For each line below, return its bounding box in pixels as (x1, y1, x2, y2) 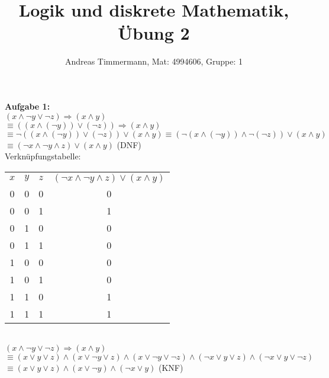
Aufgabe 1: (5, 100, 50, 112)
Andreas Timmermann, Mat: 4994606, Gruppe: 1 (64, 55, 243, 68)
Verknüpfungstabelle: (5, 150, 81, 162)
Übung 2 (118, 21, 190, 45)
